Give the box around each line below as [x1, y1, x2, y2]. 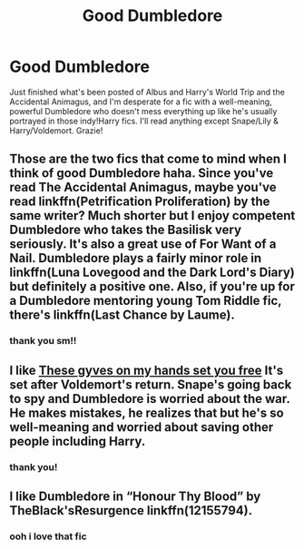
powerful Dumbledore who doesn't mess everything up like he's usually [9, 105, 278, 116]
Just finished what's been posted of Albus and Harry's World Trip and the [9, 86, 286, 97]
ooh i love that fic [9, 530, 88, 543]
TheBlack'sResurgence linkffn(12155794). [9, 503, 252, 518]
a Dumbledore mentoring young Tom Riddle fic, [9, 293, 282, 309]
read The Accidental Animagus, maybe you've [9, 180, 277, 195]
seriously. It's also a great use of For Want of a [9, 237, 277, 252]
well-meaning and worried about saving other [9, 419, 274, 435]
